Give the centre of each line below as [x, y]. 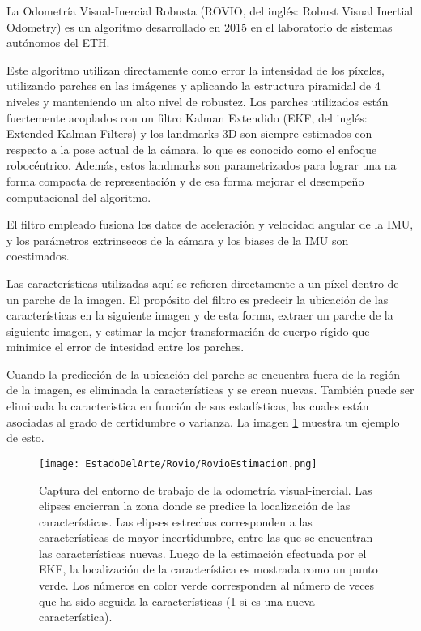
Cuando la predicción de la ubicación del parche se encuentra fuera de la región [203, 373]
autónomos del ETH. [58, 43]
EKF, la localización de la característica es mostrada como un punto [208, 569]
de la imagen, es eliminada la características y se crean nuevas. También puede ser [210, 390]
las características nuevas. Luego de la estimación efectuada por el [203, 553]
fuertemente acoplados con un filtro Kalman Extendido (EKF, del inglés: [187, 117]
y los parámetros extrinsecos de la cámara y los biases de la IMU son [178, 240]
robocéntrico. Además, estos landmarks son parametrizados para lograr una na [202, 165]
